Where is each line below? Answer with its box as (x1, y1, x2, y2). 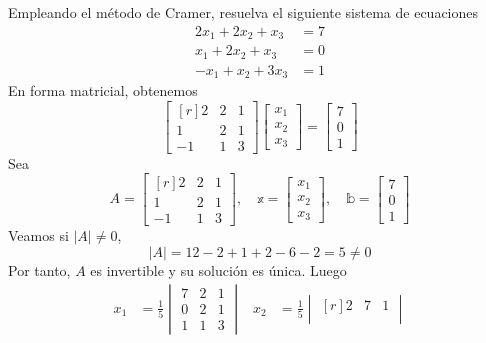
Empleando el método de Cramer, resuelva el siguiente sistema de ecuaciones (8, 2, 479, 22)
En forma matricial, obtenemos (8, 80, 198, 101)
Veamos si (8, 225, 69, 246)
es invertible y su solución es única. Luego (90, 260, 347, 281)
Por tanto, (8, 260, 71, 281)
